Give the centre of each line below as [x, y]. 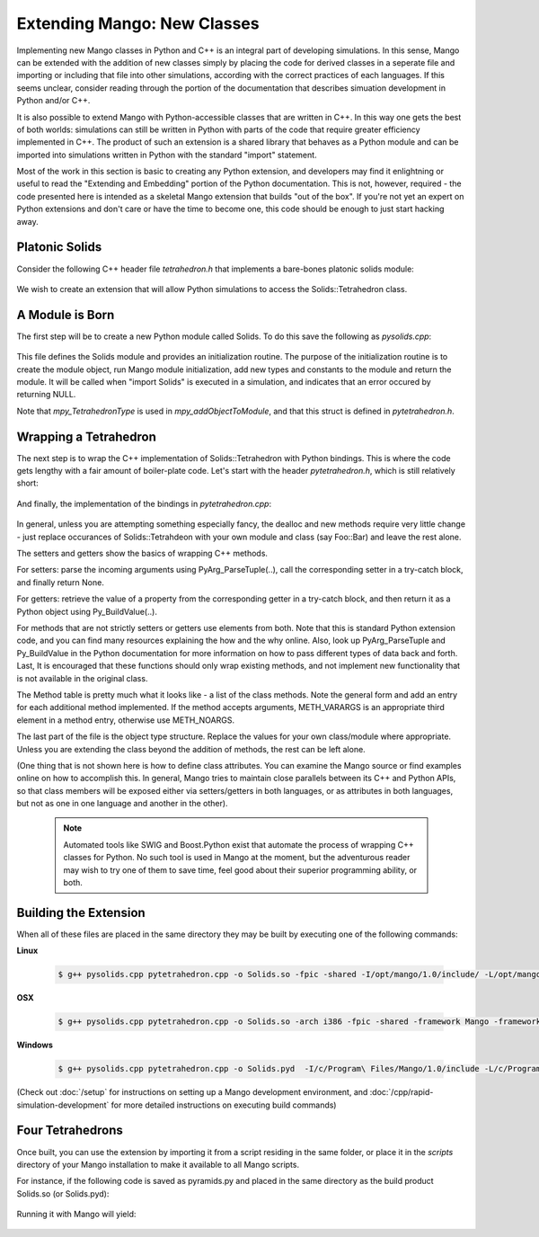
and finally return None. [61, 582]
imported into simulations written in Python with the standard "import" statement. [167, 155]
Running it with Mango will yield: [76, 1215]
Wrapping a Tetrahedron [87, 436]
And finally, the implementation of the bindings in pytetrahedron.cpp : [144, 503]
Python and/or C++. [53, 101]
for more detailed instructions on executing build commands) [224, 1105]
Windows [35, 1045]
